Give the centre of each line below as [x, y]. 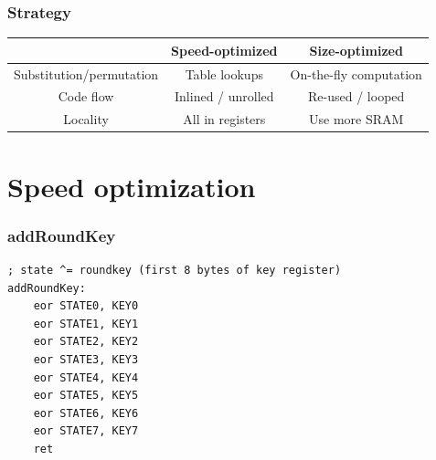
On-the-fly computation [356, 73]
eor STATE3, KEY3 [86, 359]
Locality [86, 119]
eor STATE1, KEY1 [86, 324]
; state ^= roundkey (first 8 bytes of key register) [175, 270]
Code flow [86, 96]
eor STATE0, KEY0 [86, 306]
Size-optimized [356, 50]
